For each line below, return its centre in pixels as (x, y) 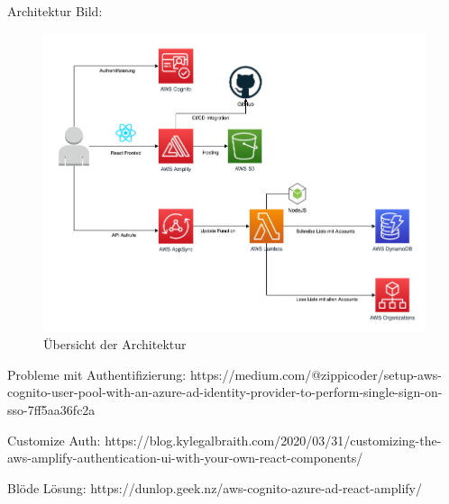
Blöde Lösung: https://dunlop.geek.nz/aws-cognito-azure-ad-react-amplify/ (215, 487)
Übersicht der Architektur (115, 344)
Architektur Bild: (55, 11)
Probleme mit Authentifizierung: (97, 374)
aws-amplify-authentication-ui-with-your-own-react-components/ (185, 458)
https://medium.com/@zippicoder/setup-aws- (316, 374)
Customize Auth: (54, 440)
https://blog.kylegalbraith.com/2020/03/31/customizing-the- (273, 440)
